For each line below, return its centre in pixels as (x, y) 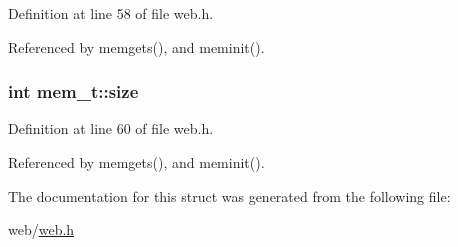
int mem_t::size (73, 91)
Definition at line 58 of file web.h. (111, 13)
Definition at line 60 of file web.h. (111, 128)
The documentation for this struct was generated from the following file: (229, 195)
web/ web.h (41, 229)
